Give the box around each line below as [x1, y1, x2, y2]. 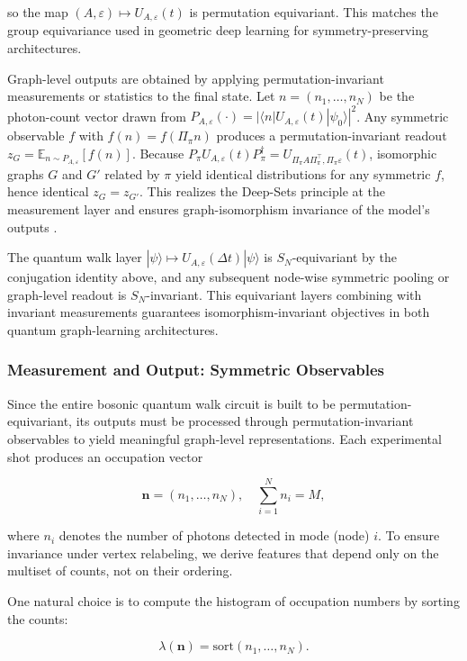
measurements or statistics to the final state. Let [7, 86, 275, 105]
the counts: [7, 609, 68, 628]
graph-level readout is [7, 285, 127, 303]
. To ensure [377, 526, 440, 545]
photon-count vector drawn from [7, 106, 186, 125]
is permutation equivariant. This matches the [189, 3, 438, 21]
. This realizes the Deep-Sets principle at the [139, 182, 386, 201]
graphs [7, 164, 44, 183]
